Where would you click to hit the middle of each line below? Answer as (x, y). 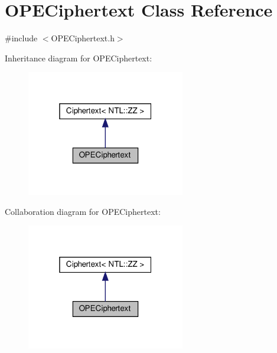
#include (21, 38)
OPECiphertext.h (83, 38)
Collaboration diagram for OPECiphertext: (83, 211)
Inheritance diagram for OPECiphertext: (79, 58)
